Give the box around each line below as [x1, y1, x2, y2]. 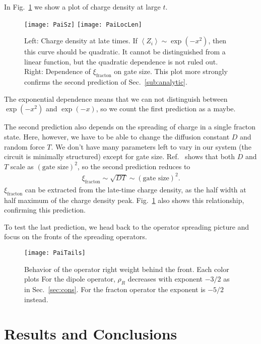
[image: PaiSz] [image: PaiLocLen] [24, 21, 142, 28]
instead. [24, 294, 48, 304]
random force [4, 141, 45, 152]
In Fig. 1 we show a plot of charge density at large [4, 2, 161, 12]
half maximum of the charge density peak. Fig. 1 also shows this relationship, [4, 194, 244, 205]
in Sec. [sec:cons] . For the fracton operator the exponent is [24, 284, 206, 294]
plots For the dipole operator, [24, 273, 115, 284]
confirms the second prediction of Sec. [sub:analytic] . [24, 77, 187, 87]
